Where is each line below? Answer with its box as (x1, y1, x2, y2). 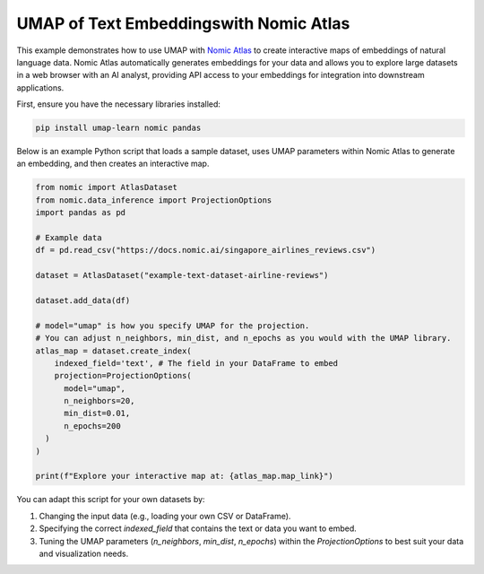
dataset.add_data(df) (35, 295, 131, 305)
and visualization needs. (39, 548, 129, 559)
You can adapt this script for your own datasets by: (16, 494, 205, 505)
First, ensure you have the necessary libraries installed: (16, 99, 221, 109)
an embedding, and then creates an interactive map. (16, 158, 210, 170)
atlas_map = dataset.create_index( (35, 345, 192, 356)
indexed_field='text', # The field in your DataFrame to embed (54, 358, 339, 368)
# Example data (35, 233, 102, 243)
